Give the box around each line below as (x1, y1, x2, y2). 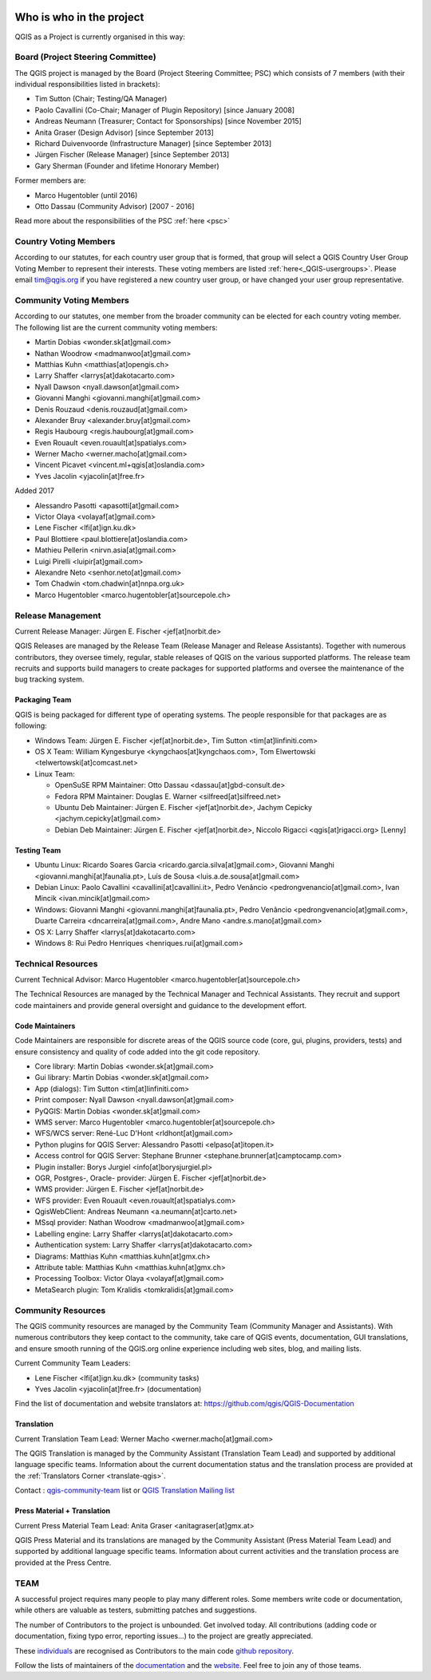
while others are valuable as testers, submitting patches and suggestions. (14, 1605, 257, 1615)
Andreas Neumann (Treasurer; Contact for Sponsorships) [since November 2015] (34, 117, 302, 126)
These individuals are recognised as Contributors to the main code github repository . (14, 1646, 295, 1655)
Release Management (14, 610, 101, 621)
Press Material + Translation (14, 1506, 111, 1516)
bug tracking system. (14, 674, 85, 684)
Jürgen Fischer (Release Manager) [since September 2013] (34, 150, 230, 160)
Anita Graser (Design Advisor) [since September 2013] (34, 128, 215, 137)
